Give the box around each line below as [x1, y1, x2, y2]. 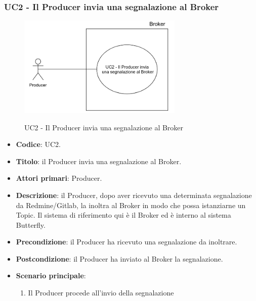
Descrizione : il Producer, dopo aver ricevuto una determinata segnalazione [16, 189, 252, 200]
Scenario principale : [16, 270, 86, 281]
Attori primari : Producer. [16, 173, 102, 183]
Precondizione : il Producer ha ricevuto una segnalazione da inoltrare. [16, 236, 237, 247]
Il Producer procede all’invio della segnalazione [28, 287, 174, 298]
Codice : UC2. [16, 139, 61, 149]
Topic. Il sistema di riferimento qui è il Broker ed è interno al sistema [16, 210, 231, 220]
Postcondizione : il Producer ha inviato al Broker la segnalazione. [16, 253, 223, 264]
